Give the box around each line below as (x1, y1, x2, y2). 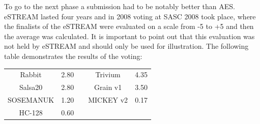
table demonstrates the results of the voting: (4, 50, 142, 61)
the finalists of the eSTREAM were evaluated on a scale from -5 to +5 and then (4, 21, 254, 32)
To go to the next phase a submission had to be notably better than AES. (4, 1, 236, 11)
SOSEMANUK (8, 95, 54, 105)
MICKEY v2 (88, 95, 128, 105)
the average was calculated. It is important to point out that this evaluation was (4, 30, 255, 41)
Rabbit (20, 69, 42, 80)
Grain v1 (94, 82, 122, 92)
